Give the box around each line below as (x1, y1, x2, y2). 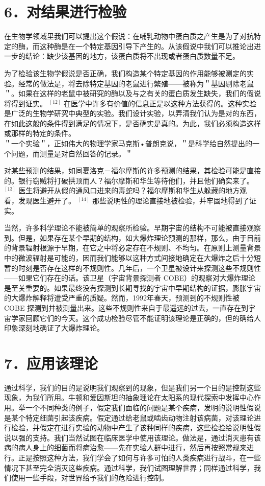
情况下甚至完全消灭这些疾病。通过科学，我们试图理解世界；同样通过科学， (4, 462, 254, 473)
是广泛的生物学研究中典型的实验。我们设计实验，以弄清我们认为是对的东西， (4, 108, 261, 119)
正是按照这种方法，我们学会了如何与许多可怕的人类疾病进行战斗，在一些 (18, 452, 261, 463)
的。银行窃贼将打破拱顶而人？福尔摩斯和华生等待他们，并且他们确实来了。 (4, 175, 254, 186)
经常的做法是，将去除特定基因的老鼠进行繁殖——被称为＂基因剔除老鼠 (18, 78, 254, 88)
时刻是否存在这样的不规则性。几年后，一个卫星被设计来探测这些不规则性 (18, 262, 261, 273)
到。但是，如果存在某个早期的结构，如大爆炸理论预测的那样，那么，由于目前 (4, 232, 261, 243)
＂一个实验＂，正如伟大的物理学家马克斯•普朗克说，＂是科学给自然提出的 (4, 138, 252, 149)
